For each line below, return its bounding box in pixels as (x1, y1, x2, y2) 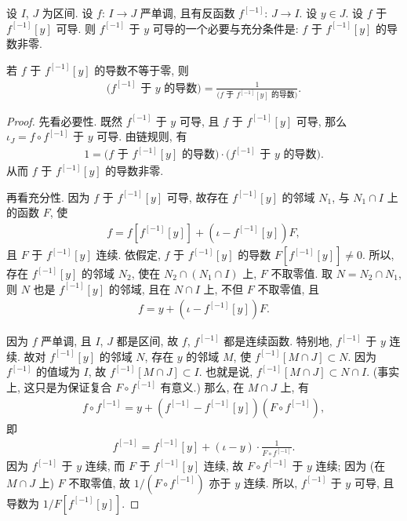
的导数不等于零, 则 (94, 61, 189, 78)
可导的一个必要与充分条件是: (152, 20, 299, 36)
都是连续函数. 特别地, (223, 333, 333, 349)
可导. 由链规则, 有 (96, 128, 187, 144)
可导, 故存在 (166, 188, 229, 205)
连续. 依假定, (96, 246, 161, 262)
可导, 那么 (296, 112, 347, 129)
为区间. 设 (42, 5, 93, 20)
